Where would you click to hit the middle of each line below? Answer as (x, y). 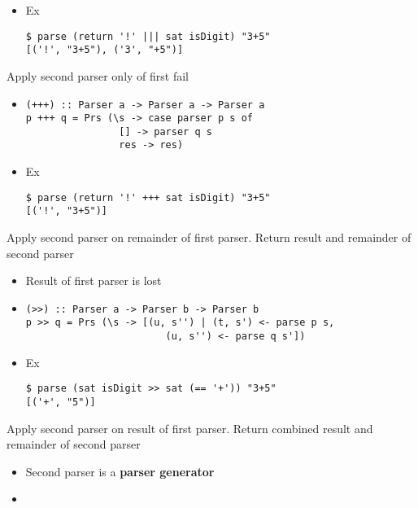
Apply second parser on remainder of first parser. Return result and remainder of (209, 237)
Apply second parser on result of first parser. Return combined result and (190, 428)
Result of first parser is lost (94, 280)
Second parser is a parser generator (120, 471)
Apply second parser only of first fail (98, 75)
